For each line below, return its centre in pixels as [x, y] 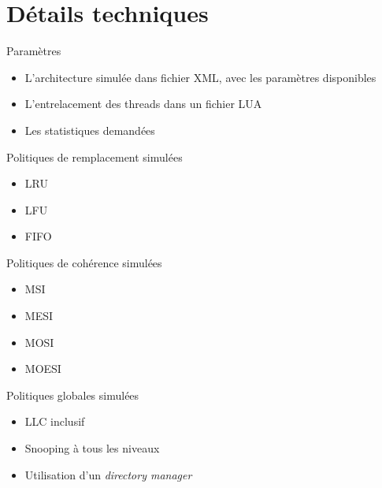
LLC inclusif [55, 421]
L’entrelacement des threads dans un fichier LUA [143, 104]
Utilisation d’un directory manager [108, 474]
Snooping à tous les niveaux [92, 448]
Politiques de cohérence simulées [84, 262]
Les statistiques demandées [90, 130]
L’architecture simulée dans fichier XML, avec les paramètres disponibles [200, 77]
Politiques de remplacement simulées [95, 156]
